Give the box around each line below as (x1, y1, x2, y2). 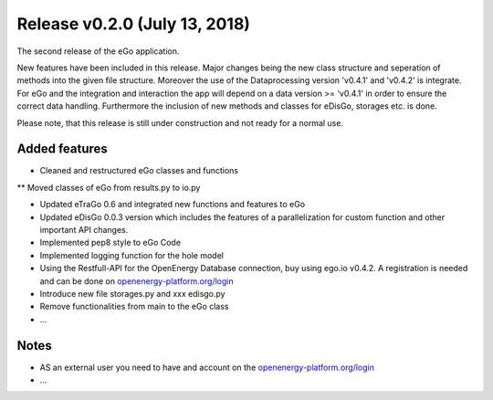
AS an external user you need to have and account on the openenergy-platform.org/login (39, 362, 374, 373)
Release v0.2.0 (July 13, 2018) (16, 14, 251, 34)
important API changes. (39, 224, 129, 235)
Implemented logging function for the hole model (39, 249, 224, 260)
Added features (16, 142, 109, 157)
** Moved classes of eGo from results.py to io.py (16, 182, 201, 193)
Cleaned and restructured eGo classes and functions (39, 165, 239, 176)
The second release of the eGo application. (16, 46, 180, 57)
